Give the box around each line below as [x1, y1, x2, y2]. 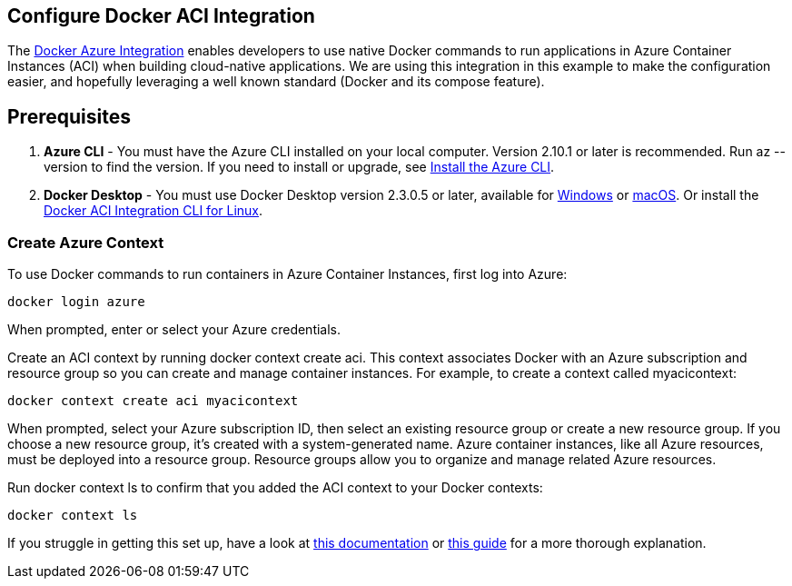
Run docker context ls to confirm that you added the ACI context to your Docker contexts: [7, 480, 543, 496]
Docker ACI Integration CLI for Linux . [44, 203, 263, 219]
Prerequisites [7, 104, 131, 128]
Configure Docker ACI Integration [7, 5, 315, 27]
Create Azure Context [7, 233, 164, 252]
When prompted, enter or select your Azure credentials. [7, 322, 342, 338]
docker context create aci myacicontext [7, 393, 299, 409]
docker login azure [7, 294, 145, 310]
